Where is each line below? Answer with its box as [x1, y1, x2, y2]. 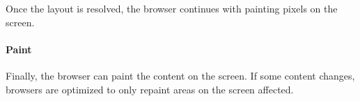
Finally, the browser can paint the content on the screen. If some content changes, [6, 68, 355, 82]
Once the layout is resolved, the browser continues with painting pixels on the [6, 1, 338, 15]
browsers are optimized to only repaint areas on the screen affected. [6, 82, 294, 96]
